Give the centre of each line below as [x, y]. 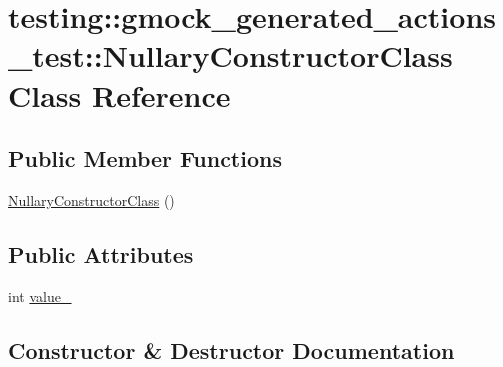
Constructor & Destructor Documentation [231, 349]
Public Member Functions [145, 158]
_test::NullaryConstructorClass [230, 55]
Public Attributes [101, 253]
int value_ [40, 295]
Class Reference [119, 94]
